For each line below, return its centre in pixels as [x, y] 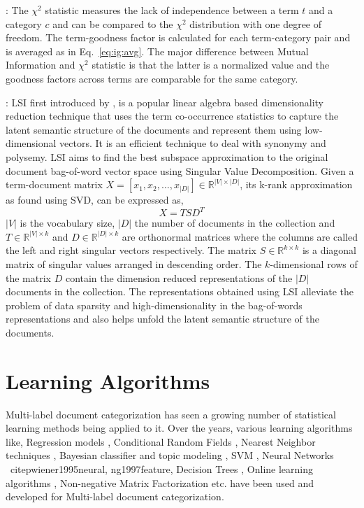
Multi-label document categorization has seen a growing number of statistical [171, 414]
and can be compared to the [113, 23]
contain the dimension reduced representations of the [179, 277]
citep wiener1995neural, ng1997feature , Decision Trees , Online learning [162, 469]
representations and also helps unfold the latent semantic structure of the [163, 319]
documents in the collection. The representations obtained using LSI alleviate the [180, 291]
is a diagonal [329, 250]
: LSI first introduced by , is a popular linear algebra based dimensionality [165, 102]
